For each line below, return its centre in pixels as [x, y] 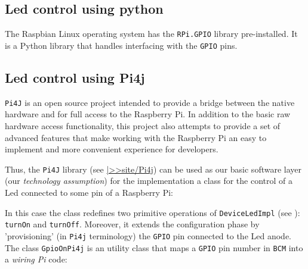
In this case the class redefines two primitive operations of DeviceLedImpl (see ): [153, 212]
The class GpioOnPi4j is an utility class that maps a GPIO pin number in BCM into [154, 247]
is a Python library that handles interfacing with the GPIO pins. [121, 45]
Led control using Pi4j [75, 77]
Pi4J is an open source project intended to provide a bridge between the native [150, 102]
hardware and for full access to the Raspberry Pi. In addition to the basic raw [148, 114]
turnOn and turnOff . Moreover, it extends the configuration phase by [132, 224]
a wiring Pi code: [36, 259]
